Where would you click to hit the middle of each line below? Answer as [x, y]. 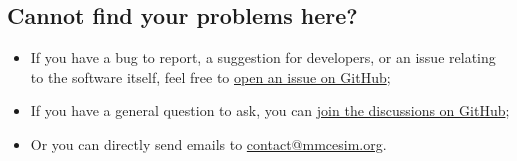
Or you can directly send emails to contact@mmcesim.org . [208, 143]
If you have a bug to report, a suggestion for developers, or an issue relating [263, 57]
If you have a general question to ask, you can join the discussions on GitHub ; [270, 110]
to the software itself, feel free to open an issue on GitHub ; [210, 76]
